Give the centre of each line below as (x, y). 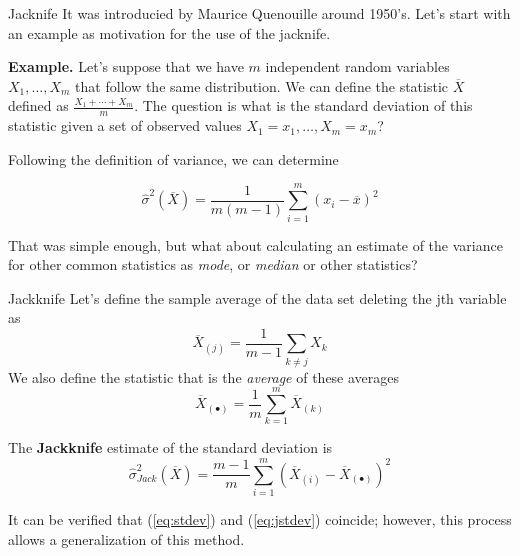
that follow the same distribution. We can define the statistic (262, 85)
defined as (38, 105)
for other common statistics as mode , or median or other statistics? (213, 264)
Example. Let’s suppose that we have (126, 66)
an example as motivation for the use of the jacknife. (169, 32)
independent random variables (357, 66)
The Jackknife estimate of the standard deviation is (170, 447)
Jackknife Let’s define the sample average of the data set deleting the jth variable (257, 297)
